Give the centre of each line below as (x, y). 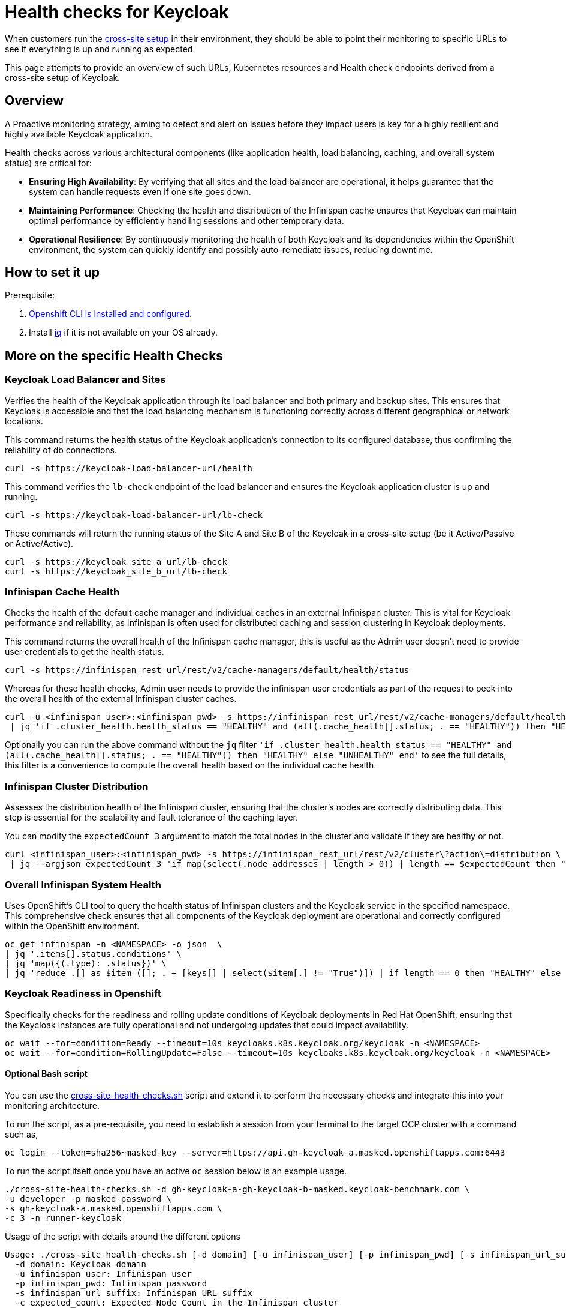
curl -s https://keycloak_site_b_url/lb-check (116, 571)
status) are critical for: (48, 163)
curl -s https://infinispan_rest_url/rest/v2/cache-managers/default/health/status (207, 670)
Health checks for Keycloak (117, 12)
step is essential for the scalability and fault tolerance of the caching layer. (152, 818)
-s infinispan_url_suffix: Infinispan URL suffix (134, 1293)
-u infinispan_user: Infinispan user (103, 1273)
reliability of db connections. (61, 450)
